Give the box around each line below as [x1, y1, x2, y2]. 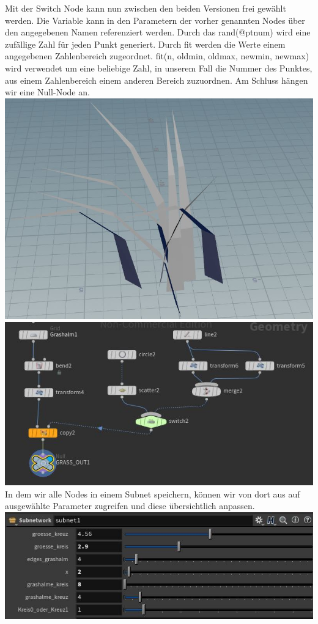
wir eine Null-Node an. [5, 86, 90, 98]
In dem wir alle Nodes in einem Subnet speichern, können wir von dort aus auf [5, 487, 300, 500]
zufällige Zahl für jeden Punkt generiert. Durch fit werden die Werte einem [5, 37, 286, 50]
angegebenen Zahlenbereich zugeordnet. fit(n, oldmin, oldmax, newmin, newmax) [5, 50, 309, 62]
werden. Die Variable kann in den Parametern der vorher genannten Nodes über [5, 13, 305, 26]
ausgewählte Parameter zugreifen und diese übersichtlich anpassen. [5, 499, 255, 512]
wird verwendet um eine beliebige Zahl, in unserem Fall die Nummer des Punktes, [5, 61, 312, 74]
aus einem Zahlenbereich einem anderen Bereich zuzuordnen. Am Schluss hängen [5, 73, 308, 86]
